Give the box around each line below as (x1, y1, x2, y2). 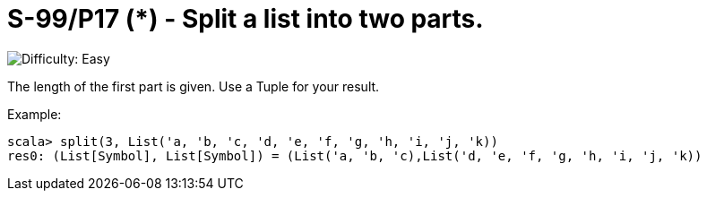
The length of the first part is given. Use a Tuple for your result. (7, 78, 380, 94)
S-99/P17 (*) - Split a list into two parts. (7, 4, 484, 34)
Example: (7, 106, 62, 122)
